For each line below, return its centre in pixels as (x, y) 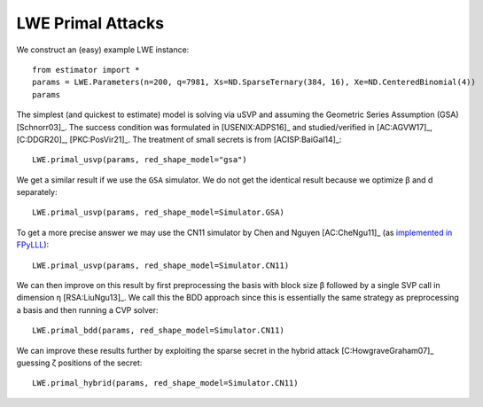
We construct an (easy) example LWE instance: (103, 50)
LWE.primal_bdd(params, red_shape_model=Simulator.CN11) (159, 331)
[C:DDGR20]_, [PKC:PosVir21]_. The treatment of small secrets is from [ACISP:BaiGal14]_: (179, 139)
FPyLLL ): (33, 245)
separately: (37, 192)
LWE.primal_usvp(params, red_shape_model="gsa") (140, 160)
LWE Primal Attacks (90, 23)
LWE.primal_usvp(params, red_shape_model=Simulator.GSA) (159, 212)
